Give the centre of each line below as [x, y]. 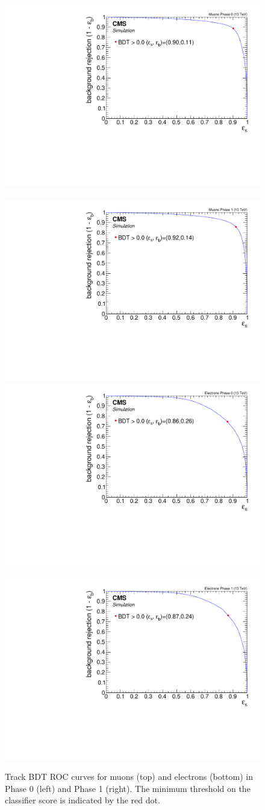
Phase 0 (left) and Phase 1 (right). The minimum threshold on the [128, 788]
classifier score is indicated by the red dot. [83, 800]
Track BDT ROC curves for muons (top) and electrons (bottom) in [129, 777]
